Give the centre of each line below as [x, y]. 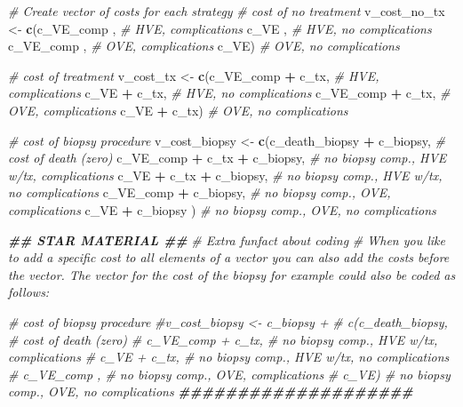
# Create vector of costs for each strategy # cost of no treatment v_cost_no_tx [227, 11]
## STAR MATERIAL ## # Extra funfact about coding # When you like [227, 239]
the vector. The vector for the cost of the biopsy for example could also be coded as [232, 274]
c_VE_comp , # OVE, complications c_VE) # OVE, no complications [204, 46]
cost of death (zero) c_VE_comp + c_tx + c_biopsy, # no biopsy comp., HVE [228, 158]
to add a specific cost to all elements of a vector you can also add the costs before [229, 257]
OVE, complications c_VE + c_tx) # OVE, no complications [178, 110]
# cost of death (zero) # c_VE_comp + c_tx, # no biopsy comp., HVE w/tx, [223, 339]
